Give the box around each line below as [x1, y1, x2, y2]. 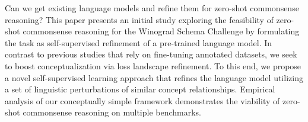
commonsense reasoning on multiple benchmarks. [23, 106, 202, 118]
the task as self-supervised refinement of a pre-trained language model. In [5, 36, 272, 49]
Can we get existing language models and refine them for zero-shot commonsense [5, 2, 299, 14]
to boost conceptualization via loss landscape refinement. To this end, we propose [5, 59, 301, 72]
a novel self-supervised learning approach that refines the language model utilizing [5, 71, 303, 84]
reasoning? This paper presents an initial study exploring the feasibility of [5, 13, 274, 25]
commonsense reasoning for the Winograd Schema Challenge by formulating [23, 25, 300, 37]
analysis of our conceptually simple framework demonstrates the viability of [5, 94, 280, 107]
